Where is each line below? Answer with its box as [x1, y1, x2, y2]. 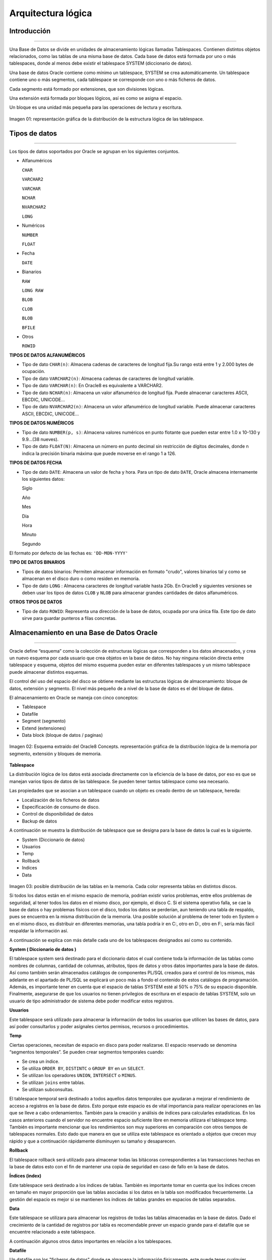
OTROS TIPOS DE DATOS [9, 599, 62, 605]
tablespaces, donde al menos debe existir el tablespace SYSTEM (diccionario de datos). [9, 60, 192, 67]
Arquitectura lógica [9, 8, 93, 19]
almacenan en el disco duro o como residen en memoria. [22, 576, 141, 582]
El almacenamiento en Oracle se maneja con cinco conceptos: [9, 695, 139, 701]
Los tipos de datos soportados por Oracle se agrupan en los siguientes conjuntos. [9, 149, 180, 155]
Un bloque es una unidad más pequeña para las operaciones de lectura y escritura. [9, 104, 182, 110]
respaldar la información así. [9, 928, 69, 934]
